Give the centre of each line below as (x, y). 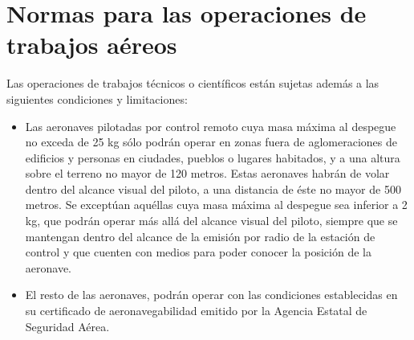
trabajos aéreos (92, 45)
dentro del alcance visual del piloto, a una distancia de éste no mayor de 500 (213, 188)
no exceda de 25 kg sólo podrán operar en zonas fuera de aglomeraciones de (211, 142)
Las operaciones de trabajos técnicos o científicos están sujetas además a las (193, 83)
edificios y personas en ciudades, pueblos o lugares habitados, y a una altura (213, 157)
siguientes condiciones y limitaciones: (97, 98)
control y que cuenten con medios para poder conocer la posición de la (198, 252)
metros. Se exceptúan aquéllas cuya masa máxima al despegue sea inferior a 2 (216, 205)
